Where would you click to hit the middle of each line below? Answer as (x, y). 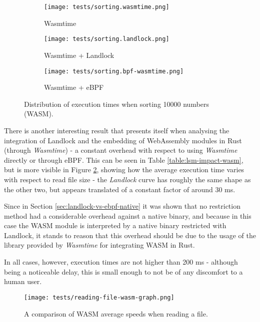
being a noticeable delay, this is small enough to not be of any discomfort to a (123, 271)
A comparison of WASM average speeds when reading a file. (116, 313)
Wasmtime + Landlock (79, 55)
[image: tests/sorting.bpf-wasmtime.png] (114, 71)
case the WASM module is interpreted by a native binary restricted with (115, 225)
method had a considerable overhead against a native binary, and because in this (128, 215)
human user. (23, 281)
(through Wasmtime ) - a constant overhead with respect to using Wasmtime (121, 150)
